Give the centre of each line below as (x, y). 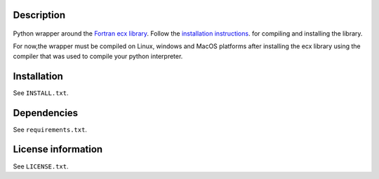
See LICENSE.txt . (41, 166)
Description (39, 15)
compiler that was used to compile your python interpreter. (98, 56)
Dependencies (46, 113)
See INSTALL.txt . (41, 93)
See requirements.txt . (50, 129)
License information (58, 149)
